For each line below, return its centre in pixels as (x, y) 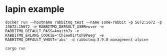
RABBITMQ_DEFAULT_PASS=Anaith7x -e (42, 31)
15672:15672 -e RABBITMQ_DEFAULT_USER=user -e (54, 27)
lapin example (35, 9)
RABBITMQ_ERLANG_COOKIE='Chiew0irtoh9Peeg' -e (54, 35)
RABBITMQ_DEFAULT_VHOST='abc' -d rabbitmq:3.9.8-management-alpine (77, 40)
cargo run (15, 48)
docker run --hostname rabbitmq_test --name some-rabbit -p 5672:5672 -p (84, 22)
